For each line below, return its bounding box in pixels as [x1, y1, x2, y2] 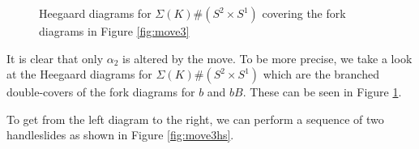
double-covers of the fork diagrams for [6, 83, 195, 100]
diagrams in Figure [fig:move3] [39, 23, 190, 39]
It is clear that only [6, 49, 104, 66]
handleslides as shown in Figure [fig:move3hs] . [6, 126, 234, 143]
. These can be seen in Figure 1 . [242, 83, 402, 100]
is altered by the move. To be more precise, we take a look [122, 49, 413, 66]
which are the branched [263, 66, 379, 83]
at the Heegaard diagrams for [6, 66, 152, 83]
